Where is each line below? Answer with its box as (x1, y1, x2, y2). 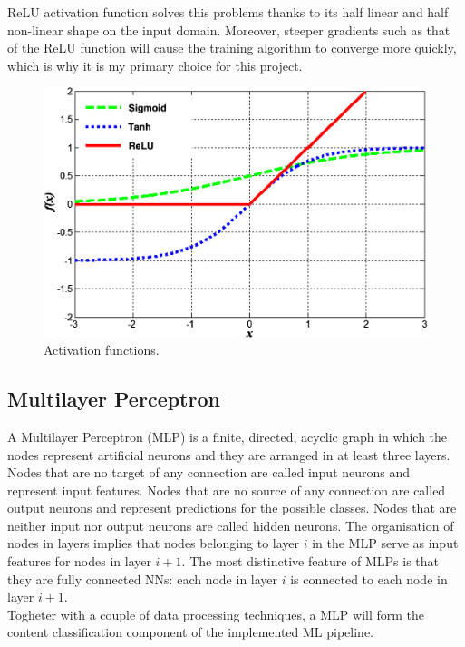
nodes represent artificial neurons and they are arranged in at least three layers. (7, 445, 450, 464)
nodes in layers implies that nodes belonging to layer (7, 534, 299, 553)
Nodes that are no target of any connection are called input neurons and (7, 463, 411, 482)
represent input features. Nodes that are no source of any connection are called (7, 480, 446, 499)
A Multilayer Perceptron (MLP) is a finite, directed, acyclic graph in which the (7, 426, 448, 446)
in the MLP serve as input (312, 534, 459, 553)
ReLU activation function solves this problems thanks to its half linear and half (7, 3, 449, 21)
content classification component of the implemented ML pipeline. (7, 622, 374, 642)
